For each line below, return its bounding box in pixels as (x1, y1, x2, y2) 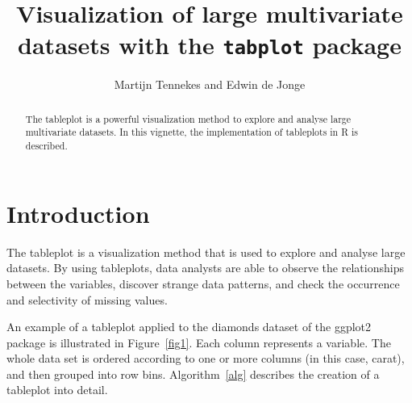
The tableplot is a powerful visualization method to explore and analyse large (25, 111, 352, 125)
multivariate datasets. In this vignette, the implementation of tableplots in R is (25, 125, 358, 139)
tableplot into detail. (6, 381, 108, 398)
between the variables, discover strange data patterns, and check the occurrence (6, 275, 400, 292)
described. (25, 139, 68, 153)
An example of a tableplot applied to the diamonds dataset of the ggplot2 (6, 318, 372, 335)
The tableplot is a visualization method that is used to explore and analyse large (6, 243, 406, 260)
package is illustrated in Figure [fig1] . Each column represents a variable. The (6, 334, 391, 351)
